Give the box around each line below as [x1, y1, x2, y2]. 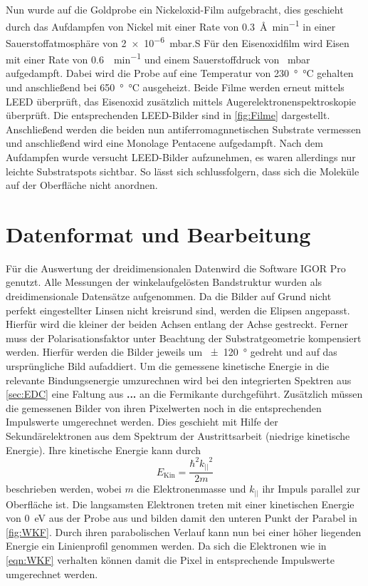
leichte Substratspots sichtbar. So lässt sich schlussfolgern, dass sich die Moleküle [6, 163, 359, 178]
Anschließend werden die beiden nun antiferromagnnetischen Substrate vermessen [6, 121, 362, 136]
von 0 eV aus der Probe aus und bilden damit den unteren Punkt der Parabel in [6, 510, 357, 525]
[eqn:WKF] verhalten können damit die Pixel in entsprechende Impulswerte [6, 552, 335, 567]
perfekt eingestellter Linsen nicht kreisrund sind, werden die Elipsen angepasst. [6, 302, 350, 317]
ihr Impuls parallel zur [262, 481, 360, 496]
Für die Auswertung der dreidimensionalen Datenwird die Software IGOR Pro [6, 260, 346, 275]
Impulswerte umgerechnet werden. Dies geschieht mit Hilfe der [6, 414, 278, 429]
